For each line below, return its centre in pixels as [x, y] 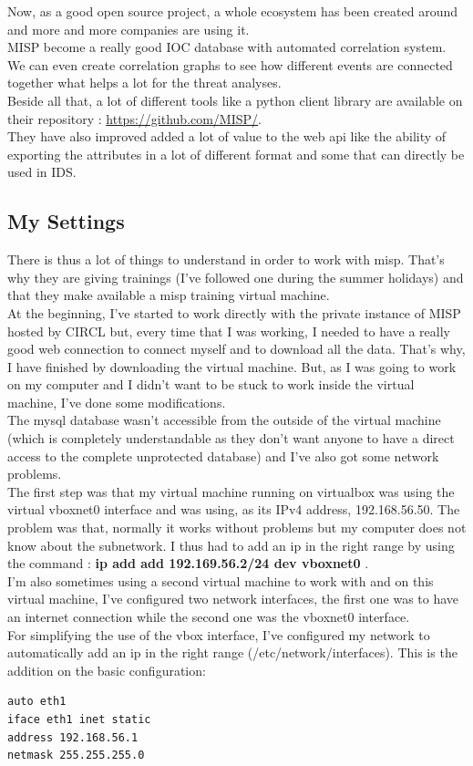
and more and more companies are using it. [129, 29]
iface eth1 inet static [79, 719]
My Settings [66, 221]
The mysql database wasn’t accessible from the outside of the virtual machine [224, 420]
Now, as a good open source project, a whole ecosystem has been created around [232, 11]
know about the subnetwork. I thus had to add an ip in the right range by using [231, 545]
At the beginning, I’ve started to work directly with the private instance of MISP [234, 312]
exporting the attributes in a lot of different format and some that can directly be [236, 154]
